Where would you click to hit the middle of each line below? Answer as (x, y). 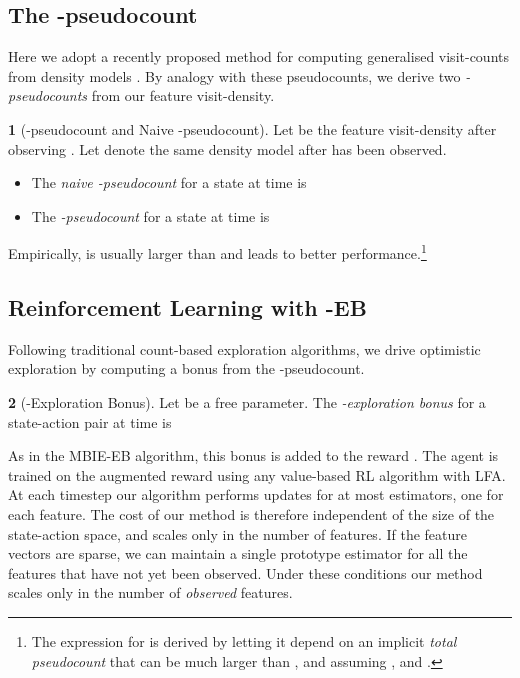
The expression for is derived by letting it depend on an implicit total (244, 640)
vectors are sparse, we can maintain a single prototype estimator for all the (238, 553)
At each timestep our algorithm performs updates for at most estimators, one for (256, 494)
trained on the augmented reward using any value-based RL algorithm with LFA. (257, 474)
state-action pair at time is (90, 421)
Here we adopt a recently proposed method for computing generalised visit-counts (258, 56)
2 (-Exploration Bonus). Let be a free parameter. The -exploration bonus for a (247, 402)
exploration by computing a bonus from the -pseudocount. (186, 368)
